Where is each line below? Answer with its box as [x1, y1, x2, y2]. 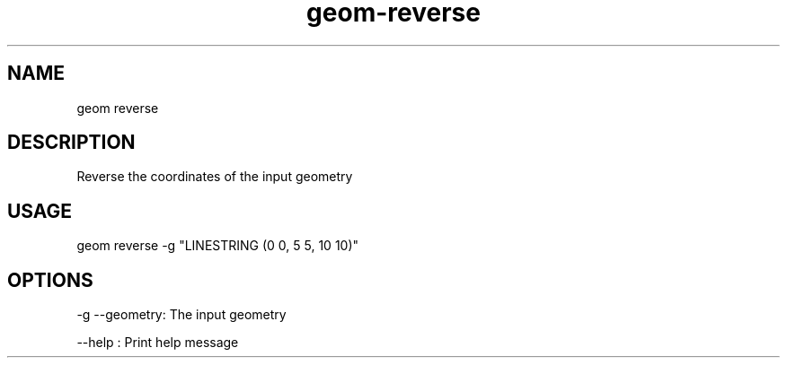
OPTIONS [7, 268, 93, 291]
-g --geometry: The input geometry [76, 307, 287, 323]
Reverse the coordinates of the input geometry [76, 169, 353, 185]
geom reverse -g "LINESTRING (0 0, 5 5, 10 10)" [76, 238, 359, 254]
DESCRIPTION [7, 131, 136, 154]
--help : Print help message [76, 335, 239, 351]
